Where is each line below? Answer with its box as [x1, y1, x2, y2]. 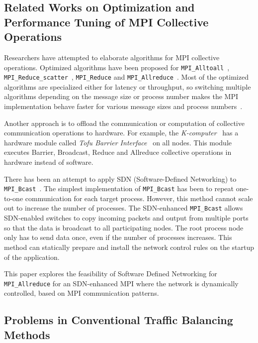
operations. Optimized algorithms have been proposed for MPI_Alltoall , [4, 62, 230, 72]
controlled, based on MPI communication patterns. [4, 288, 159, 298]
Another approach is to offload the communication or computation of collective [4, 117, 245, 128]
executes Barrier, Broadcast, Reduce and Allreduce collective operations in [4, 147, 232, 157]
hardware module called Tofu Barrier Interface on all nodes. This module [4, 137, 232, 147]
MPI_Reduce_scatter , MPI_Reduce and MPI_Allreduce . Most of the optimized [4, 72, 249, 82]
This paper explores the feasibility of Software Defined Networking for [4, 268, 217, 279]
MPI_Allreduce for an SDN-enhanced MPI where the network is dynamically [4, 278, 239, 288]
